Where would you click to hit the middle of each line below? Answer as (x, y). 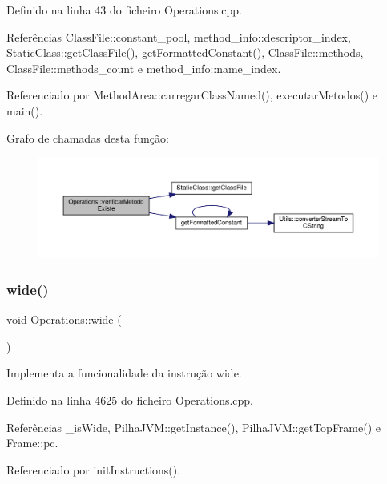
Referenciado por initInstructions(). (94, 469)
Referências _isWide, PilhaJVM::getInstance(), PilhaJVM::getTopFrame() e (194, 427)
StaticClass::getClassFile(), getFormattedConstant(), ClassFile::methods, (185, 52)
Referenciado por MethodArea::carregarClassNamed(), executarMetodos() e (192, 95)
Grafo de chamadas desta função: (88, 137)
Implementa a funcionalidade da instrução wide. (124, 373)
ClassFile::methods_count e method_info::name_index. (144, 68)
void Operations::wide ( (64, 319)
